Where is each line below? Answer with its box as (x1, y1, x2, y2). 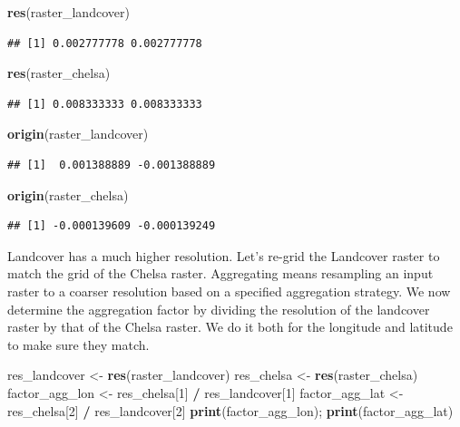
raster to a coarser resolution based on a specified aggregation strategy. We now (7, 281, 451, 300)
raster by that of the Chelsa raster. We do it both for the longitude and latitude (7, 317, 453, 336)
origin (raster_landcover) (7, 124, 149, 143)
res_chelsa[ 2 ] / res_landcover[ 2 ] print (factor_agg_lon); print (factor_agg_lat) (7, 401, 454, 420)
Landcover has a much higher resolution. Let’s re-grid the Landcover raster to (7, 246, 440, 265)
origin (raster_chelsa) (7, 185, 129, 204)
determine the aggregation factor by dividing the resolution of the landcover (7, 299, 430, 318)
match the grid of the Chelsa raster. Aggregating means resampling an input (7, 264, 434, 283)
